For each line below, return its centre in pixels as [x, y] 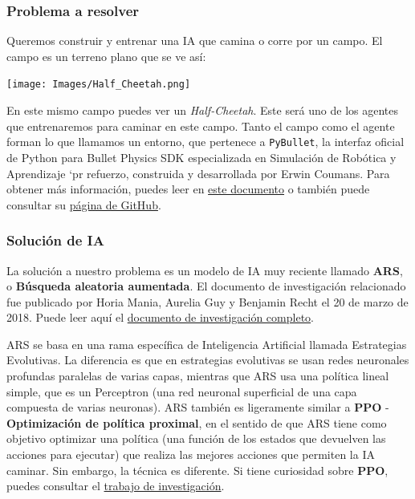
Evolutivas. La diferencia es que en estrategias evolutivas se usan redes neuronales [208, 360]
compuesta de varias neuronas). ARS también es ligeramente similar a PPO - [198, 407]
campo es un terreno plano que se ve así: [106, 56]
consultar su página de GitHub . [84, 204]
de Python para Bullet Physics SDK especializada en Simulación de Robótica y [201, 157]
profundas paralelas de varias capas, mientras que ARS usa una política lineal [198, 376]
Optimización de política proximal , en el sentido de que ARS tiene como [197, 422]
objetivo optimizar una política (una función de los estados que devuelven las [196, 438]
